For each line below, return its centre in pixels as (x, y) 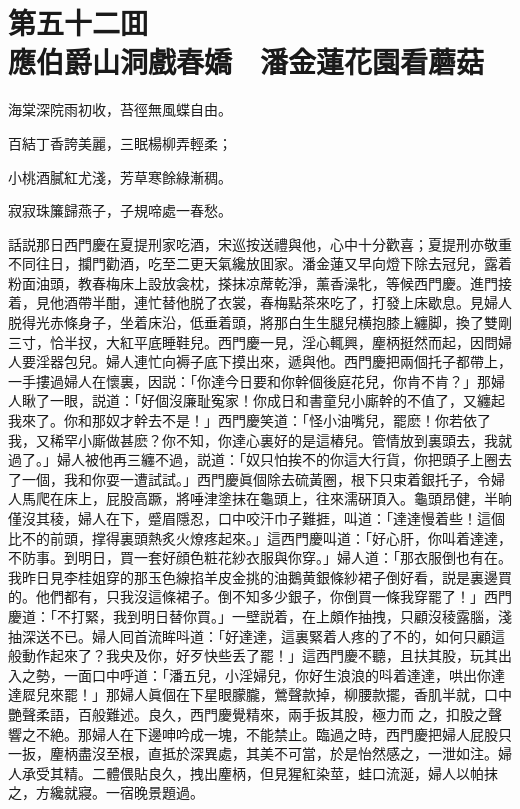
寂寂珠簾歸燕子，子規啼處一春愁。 (120, 210)
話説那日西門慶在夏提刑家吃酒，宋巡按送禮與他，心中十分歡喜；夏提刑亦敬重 (260, 243)
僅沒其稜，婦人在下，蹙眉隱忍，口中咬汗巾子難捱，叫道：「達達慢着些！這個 (256, 518)
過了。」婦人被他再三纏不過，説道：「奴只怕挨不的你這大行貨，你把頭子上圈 (253, 459)
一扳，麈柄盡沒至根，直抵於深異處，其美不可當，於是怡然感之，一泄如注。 (253, 753)
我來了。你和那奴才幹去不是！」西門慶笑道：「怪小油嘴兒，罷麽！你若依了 (249, 420)
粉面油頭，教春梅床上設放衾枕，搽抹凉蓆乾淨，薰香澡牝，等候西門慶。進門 (253, 282)
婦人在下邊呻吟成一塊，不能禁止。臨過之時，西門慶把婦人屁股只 (301, 733)
